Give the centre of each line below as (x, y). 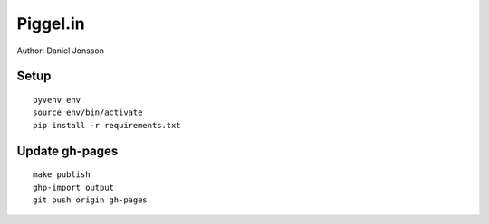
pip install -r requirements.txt (107, 125)
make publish (62, 175)
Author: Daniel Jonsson (60, 51)
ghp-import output (74, 187)
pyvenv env (57, 100)
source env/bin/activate (88, 112)
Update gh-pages (67, 150)
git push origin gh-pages (91, 200)
